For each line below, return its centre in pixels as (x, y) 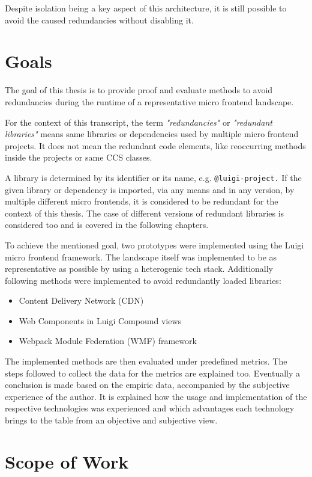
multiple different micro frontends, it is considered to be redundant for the (142, 201)
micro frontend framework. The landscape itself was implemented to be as (141, 257)
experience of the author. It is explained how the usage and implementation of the (156, 396)
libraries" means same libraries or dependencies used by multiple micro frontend (152, 134)
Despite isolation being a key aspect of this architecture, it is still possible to (146, 8)
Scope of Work (67, 461)
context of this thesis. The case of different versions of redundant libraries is (145, 213)
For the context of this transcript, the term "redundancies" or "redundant (139, 122)
